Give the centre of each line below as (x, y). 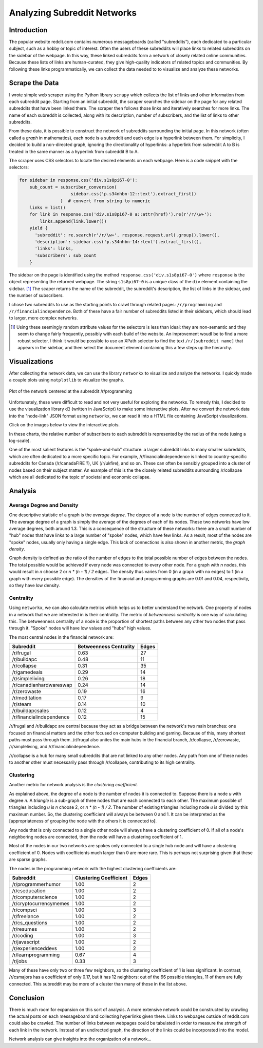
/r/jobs (19, 961)
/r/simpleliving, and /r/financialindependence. (55, 747)
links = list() (47, 207)
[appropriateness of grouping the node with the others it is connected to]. (83, 821)
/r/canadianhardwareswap (42, 685)
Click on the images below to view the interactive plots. (65, 425)
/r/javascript (26, 942)
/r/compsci (24, 910)
